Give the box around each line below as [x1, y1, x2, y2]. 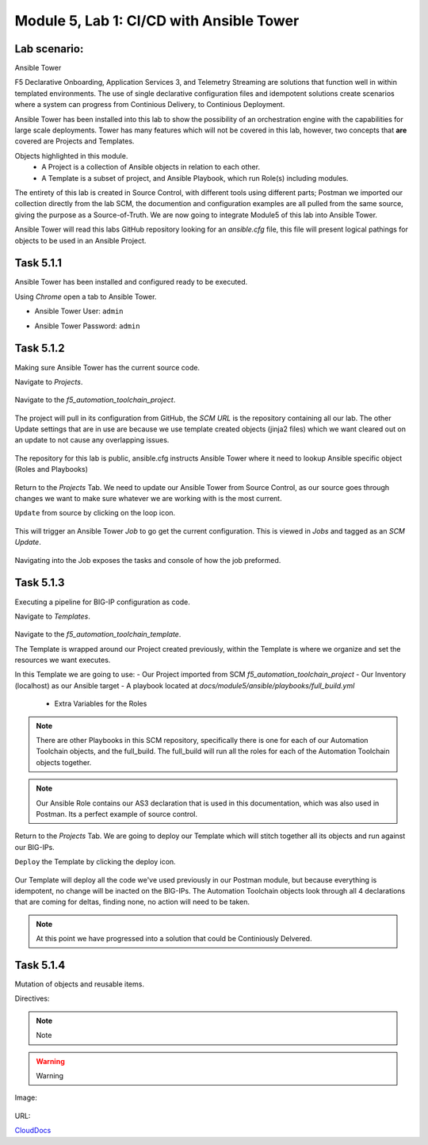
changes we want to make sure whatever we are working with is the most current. [14, 494, 282, 504]
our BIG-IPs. [14, 842, 55, 852]
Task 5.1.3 [14, 576, 65, 590]
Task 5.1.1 [14, 256, 63, 270]
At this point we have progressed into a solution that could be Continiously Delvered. [36, 934, 312, 944]
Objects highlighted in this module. [14, 151, 128, 160]
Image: [14, 1093, 37, 1102]
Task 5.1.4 [14, 958, 66, 971]
